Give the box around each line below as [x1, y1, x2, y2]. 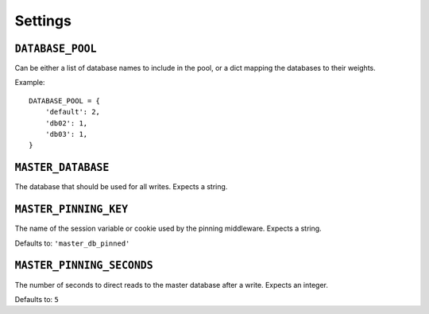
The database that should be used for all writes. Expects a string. [14, 182, 228, 192]
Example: [14, 78, 45, 87]
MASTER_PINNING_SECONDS [14, 259, 154, 272]
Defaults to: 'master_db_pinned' [14, 238, 130, 248]
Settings [14, 12, 71, 29]
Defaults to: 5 [14, 294, 59, 304]
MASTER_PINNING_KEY [14, 203, 129, 216]
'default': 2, [44, 107, 101, 117]
